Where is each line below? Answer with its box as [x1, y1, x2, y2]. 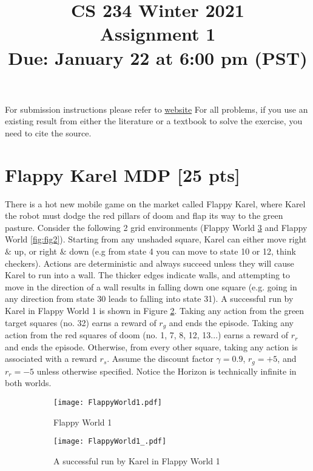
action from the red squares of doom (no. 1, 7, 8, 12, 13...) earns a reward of [5, 329, 289, 341]
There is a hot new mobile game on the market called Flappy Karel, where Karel [5, 197, 306, 210]
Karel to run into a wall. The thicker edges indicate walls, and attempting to [5, 269, 291, 281]
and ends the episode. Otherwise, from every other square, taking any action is [5, 340, 298, 353]
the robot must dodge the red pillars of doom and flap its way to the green [5, 209, 283, 222]
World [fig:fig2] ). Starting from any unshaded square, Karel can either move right [5, 233, 307, 246]
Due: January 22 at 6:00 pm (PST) [8, 45, 308, 70]
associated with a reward [5, 352, 97, 365]
